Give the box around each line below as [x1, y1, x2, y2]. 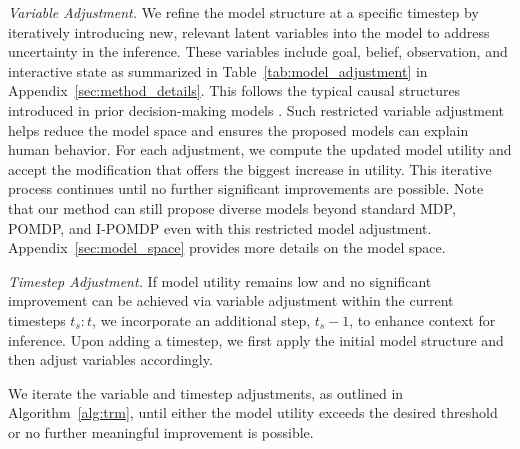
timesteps [8, 309, 66, 330]
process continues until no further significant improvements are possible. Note [8, 178, 484, 199]
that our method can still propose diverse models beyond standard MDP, [8, 197, 456, 218]
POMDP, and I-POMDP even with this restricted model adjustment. [8, 217, 432, 238]
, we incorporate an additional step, [92, 309, 311, 330]
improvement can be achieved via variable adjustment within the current [8, 290, 454, 311]
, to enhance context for [349, 309, 496, 330]
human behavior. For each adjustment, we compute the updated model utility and [8, 139, 512, 160]
